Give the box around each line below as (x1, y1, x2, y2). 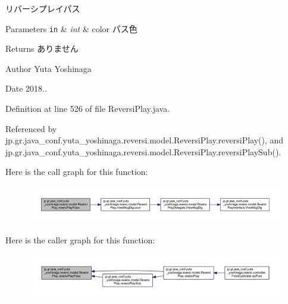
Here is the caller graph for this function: (5, 233, 155, 246)
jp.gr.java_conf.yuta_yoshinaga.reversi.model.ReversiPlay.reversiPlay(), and (5, 134, 284, 146)
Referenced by (5, 122, 57, 134)
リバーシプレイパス (5, 2, 80, 14)
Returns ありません (5, 42, 79, 55)
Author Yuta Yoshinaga (5, 62, 92, 74)
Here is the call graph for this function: (5, 165, 148, 178)
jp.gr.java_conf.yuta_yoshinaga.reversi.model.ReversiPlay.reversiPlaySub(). (5, 145, 281, 158)
